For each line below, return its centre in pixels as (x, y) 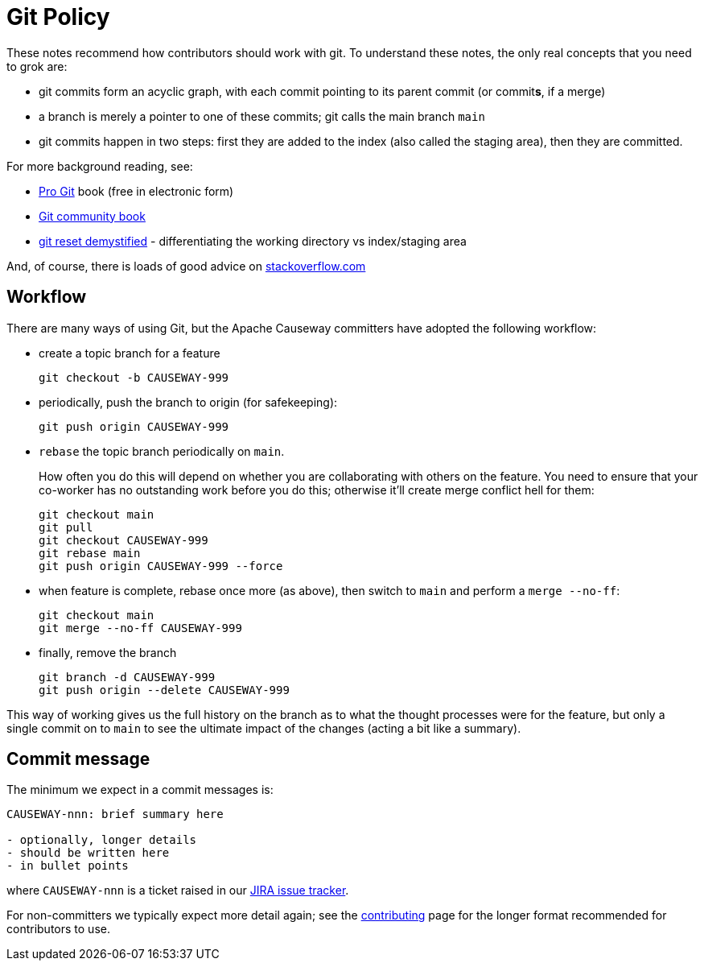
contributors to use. (58, 929)
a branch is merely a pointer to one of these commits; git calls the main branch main (262, 116)
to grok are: (37, 66)
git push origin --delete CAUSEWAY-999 (164, 690)
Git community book (92, 216)
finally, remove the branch (108, 652)
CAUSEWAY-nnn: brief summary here (115, 814)
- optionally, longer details (102, 840)
